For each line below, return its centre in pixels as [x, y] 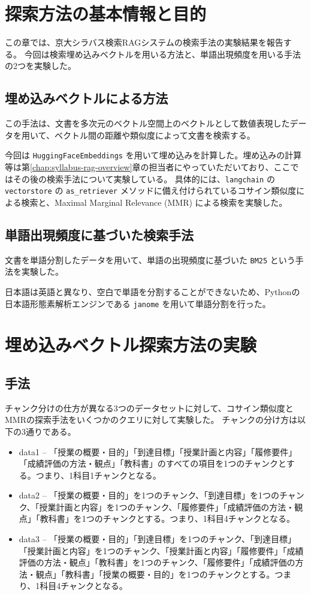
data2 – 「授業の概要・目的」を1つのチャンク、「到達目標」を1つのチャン [161, 495]
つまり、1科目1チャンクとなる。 [98, 475]
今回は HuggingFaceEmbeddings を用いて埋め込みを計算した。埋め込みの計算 [153, 155]
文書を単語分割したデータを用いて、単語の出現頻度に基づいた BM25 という [150, 259]
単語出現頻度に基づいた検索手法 [99, 234]
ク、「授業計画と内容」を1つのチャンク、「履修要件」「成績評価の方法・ [157, 507]
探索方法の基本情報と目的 [106, 13]
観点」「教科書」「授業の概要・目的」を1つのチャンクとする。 [155, 574]
